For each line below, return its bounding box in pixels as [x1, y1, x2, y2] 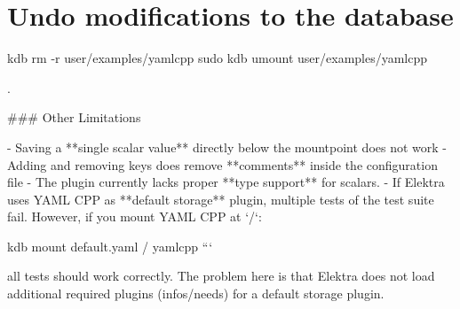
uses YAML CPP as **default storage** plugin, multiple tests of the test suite [7, 189, 434, 208]
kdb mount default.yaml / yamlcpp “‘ [7, 236, 213, 255]
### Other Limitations [7, 108, 141, 127]
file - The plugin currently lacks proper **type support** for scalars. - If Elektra [7, 173, 445, 191]
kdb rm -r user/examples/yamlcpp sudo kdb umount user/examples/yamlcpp [7, 49, 428, 67]
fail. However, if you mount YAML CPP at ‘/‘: [7, 207, 262, 226]
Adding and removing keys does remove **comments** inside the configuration [7, 155, 438, 174]
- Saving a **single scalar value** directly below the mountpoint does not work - [7, 137, 447, 156]
